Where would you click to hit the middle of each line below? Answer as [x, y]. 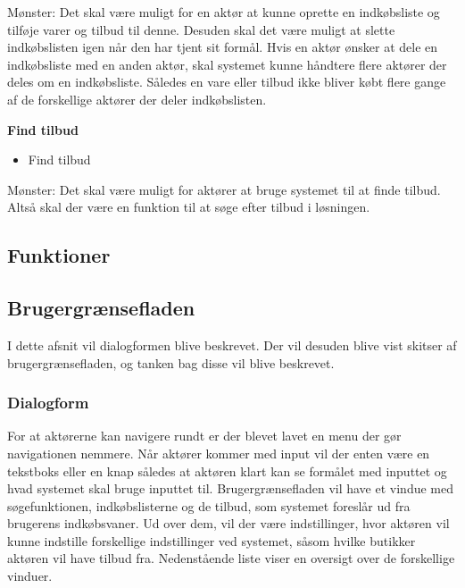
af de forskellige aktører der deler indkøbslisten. [137, 99]
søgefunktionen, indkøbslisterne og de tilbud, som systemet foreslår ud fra [209, 505]
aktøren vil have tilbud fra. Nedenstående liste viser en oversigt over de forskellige [231, 558]
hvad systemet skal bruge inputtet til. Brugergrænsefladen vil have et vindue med [230, 488]
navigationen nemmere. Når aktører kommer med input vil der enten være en [219, 453]
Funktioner [59, 255]
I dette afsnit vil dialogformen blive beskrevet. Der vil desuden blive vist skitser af [232, 344]
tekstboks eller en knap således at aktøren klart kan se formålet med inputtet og [227, 470]
